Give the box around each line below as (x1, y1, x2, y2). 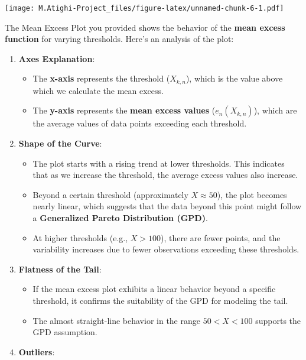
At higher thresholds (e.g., (32, 231, 128, 244)
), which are (253, 104, 297, 116)
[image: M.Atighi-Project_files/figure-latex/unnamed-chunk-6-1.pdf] (5, 4, 284, 12)
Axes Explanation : (18, 52, 95, 64)
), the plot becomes (217, 188, 287, 200)
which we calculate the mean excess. (32, 84, 164, 96)
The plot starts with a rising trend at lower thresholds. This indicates (32, 157, 285, 169)
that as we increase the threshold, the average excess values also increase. (32, 168, 298, 181)
